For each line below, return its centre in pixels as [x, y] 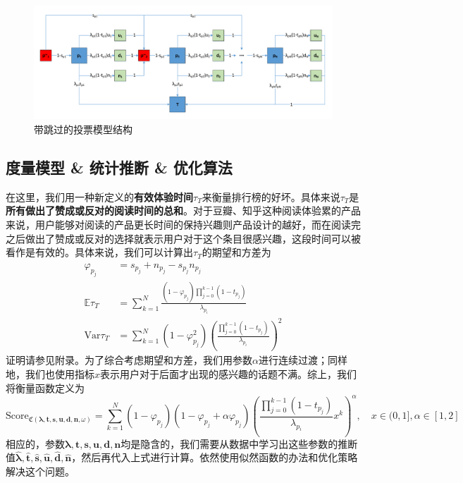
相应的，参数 [35, 443]
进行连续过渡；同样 [303, 360]
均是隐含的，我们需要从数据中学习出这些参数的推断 [239, 443]
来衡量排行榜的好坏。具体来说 [271, 196]
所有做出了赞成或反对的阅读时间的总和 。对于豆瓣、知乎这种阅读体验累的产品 [183, 210]
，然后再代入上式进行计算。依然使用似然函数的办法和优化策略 [215, 457]
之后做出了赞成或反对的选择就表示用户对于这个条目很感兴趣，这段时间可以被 [183, 238]
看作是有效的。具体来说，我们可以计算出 [99, 252]
